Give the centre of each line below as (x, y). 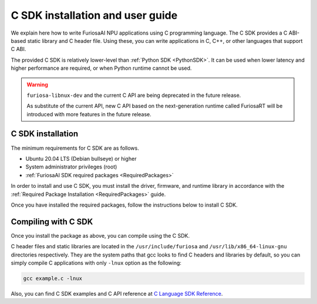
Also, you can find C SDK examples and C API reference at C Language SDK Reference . (117, 293)
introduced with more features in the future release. (89, 114)
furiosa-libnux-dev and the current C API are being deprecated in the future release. (134, 95)
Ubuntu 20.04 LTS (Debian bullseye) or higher (81, 158)
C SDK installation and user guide (94, 15)
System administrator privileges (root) (71, 167)
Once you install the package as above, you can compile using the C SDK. (100, 235)
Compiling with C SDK (52, 222)
